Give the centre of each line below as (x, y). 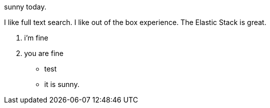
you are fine (44, 53)
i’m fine (36, 38)
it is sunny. (62, 84)
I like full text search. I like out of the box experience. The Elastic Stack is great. (135, 22)
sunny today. (25, 7)
